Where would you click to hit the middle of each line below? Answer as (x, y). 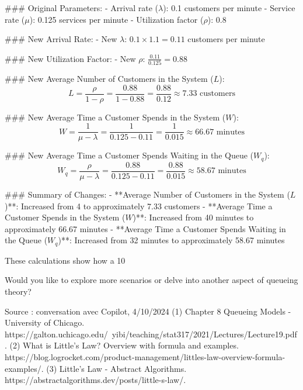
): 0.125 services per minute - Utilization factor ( (116, 19)
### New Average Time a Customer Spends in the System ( (115, 117)
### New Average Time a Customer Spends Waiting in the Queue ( (129, 155)
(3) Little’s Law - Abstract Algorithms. (116, 368)
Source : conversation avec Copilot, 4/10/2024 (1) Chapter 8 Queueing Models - (148, 311)
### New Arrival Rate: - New (61, 39)
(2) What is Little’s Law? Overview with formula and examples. (124, 345)
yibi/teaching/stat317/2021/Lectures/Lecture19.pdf (204, 334)
